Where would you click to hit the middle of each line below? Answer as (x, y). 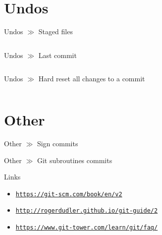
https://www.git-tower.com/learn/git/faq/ (87, 228)
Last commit (57, 55)
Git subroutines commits (75, 160)
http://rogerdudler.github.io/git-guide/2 (87, 211)
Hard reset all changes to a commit (92, 79)
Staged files (55, 31)
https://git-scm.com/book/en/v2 (69, 194)
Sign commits (57, 144)
